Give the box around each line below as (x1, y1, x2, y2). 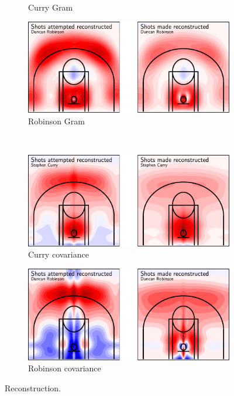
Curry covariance (28, 248, 89, 260)
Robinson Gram (28, 114, 85, 127)
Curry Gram (28, 1, 73, 13)
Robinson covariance (28, 362, 101, 374)
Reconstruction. (5, 382, 61, 394)
